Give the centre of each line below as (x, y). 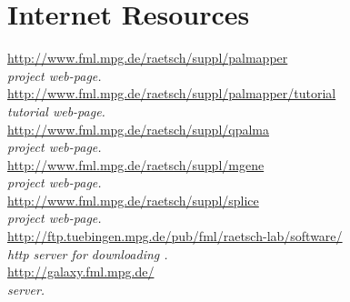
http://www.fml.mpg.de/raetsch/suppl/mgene (136, 164)
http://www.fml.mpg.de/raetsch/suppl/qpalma (139, 129)
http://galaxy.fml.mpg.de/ (81, 272)
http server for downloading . (88, 253)
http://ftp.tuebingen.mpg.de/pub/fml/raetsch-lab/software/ (175, 236)
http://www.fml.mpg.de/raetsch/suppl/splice (133, 200)
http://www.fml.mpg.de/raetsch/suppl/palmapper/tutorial (172, 93)
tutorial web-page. (56, 111)
